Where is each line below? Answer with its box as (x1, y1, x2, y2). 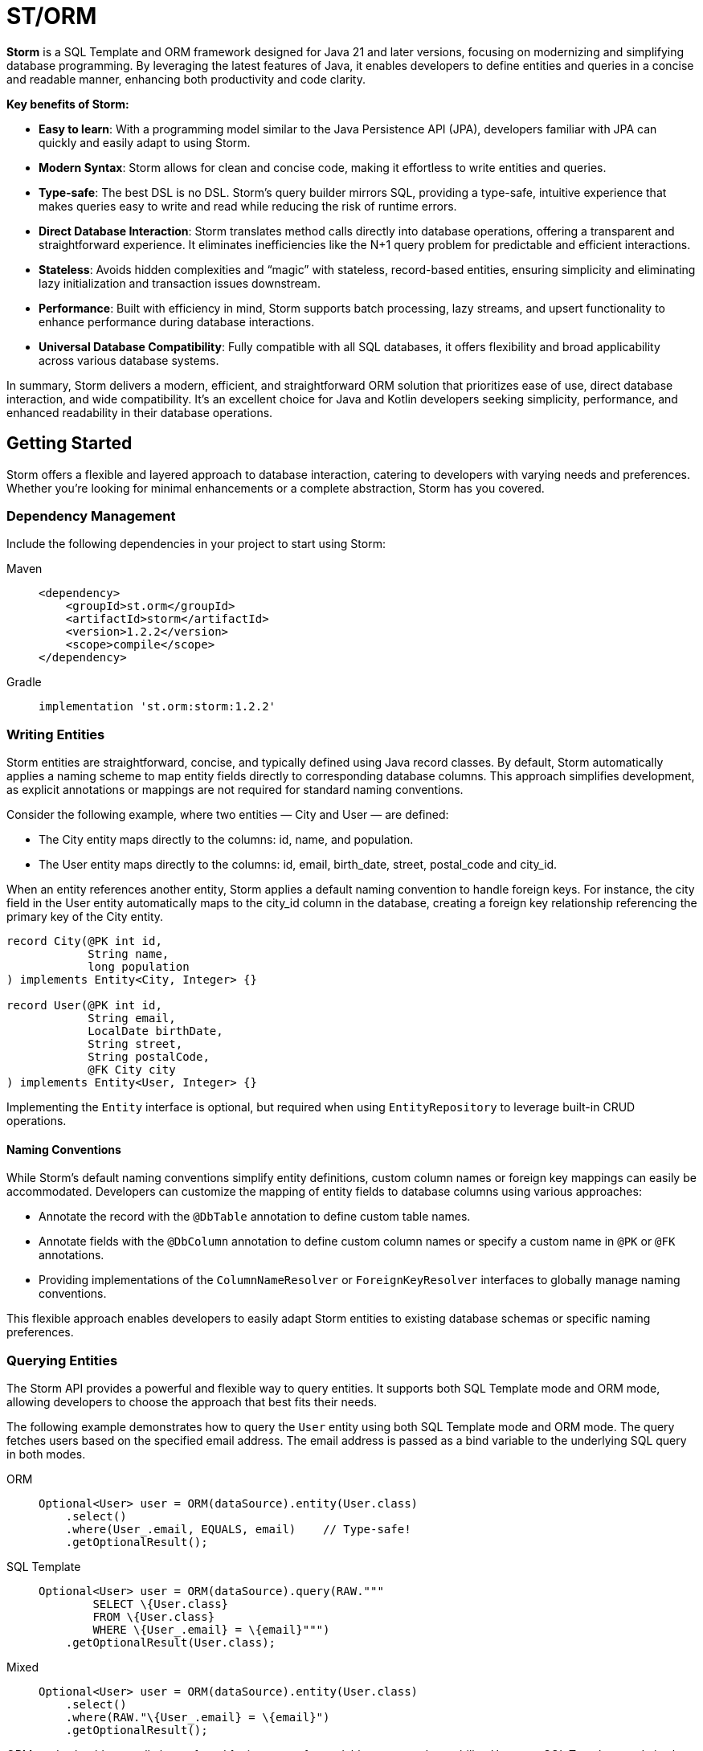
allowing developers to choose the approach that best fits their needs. (6, 1395, 378, 1409)
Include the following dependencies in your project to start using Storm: (6, 537, 386, 551)
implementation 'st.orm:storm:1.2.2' (39, 700, 276, 714)
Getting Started (6, 433, 133, 454)
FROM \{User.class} (92, 1610, 215, 1624)
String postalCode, (88, 1050, 210, 1064)
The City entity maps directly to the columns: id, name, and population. (39, 833, 414, 847)
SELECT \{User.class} (92, 1598, 229, 1611)
